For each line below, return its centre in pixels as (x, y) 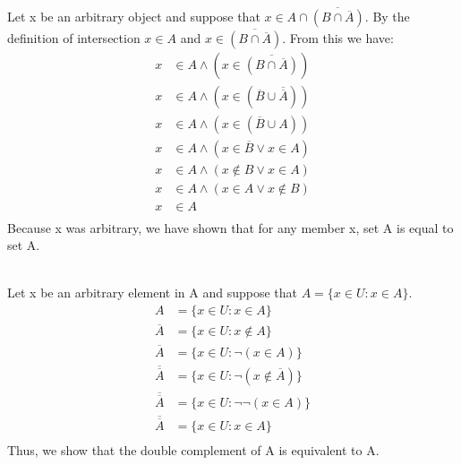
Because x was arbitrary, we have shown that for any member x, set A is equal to (230, 227)
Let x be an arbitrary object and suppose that (134, 17)
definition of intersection (74, 38)
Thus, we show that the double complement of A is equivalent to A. (193, 450)
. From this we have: (338, 38)
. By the (387, 17)
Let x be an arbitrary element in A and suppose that (153, 293)
